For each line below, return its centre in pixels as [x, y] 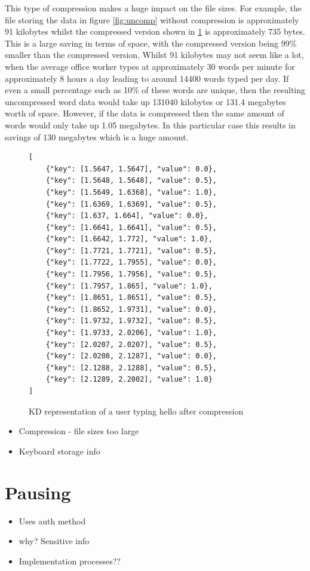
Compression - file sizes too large [79, 431]
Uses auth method [52, 521]
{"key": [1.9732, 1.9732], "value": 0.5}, [131, 321]
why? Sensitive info [54, 541]
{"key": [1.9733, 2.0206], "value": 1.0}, [131, 333]
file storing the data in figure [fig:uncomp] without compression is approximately [152, 19]
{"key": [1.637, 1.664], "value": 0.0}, [127, 216]
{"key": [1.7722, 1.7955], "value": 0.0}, [131, 263]
